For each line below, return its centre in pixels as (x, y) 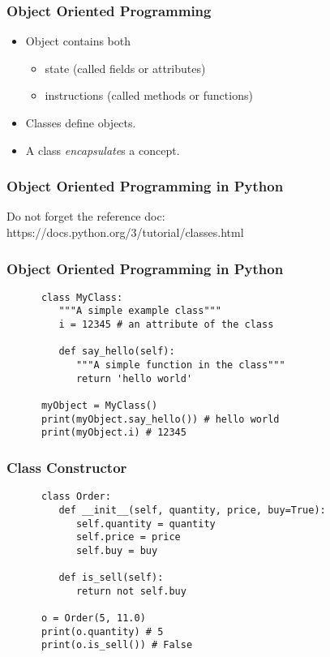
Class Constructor (67, 467)
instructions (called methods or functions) (149, 95)
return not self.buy (131, 591)
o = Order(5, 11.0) (93, 618)
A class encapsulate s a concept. (103, 150)
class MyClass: (82, 297)
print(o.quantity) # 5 (102, 631)
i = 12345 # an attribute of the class (166, 325)
